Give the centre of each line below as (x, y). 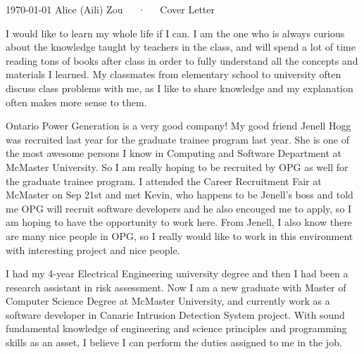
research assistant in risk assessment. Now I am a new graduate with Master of (176, 287)
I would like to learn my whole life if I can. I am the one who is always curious (175, 33)
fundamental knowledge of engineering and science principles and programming (176, 328)
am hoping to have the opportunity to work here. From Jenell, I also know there (179, 222)
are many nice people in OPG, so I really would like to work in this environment (180, 235)
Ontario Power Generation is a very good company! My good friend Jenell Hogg (178, 126)
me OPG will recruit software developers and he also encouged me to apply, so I (179, 208)
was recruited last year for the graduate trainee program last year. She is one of (177, 139)
